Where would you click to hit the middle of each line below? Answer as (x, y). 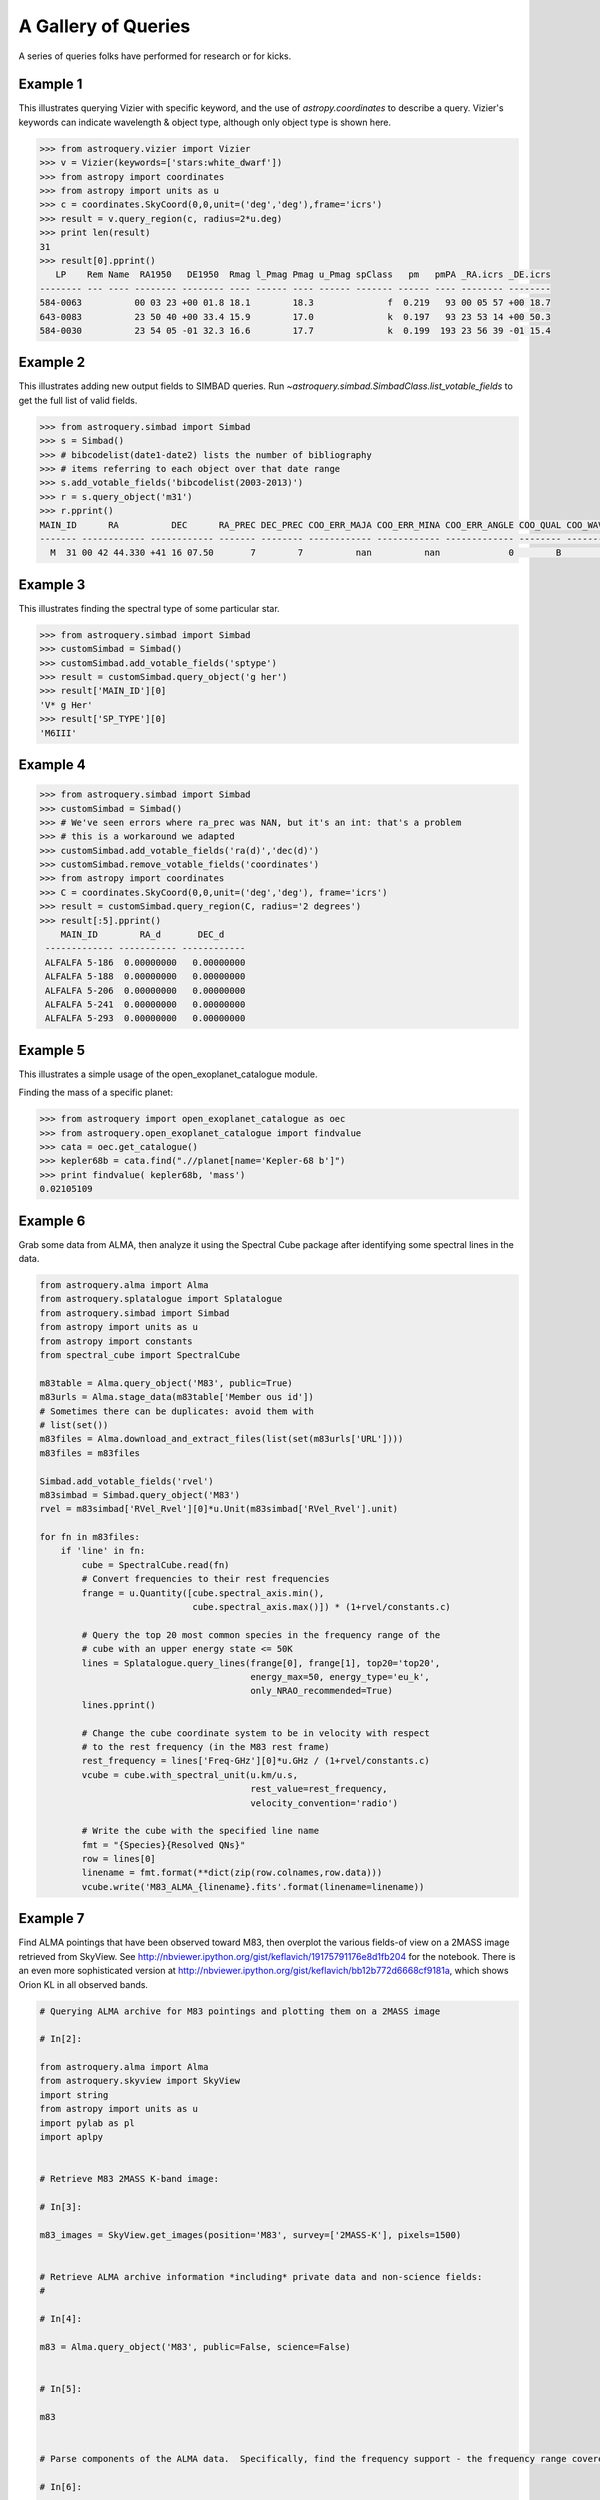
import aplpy (71, 2137)
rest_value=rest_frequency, (319, 1789)
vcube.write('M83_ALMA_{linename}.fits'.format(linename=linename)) (253, 1886)
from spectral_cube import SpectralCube (139, 1355)
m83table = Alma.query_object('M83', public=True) (166, 1383)
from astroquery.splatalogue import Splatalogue (161, 1299)
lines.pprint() (119, 1704)
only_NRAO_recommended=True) (322, 1691)
